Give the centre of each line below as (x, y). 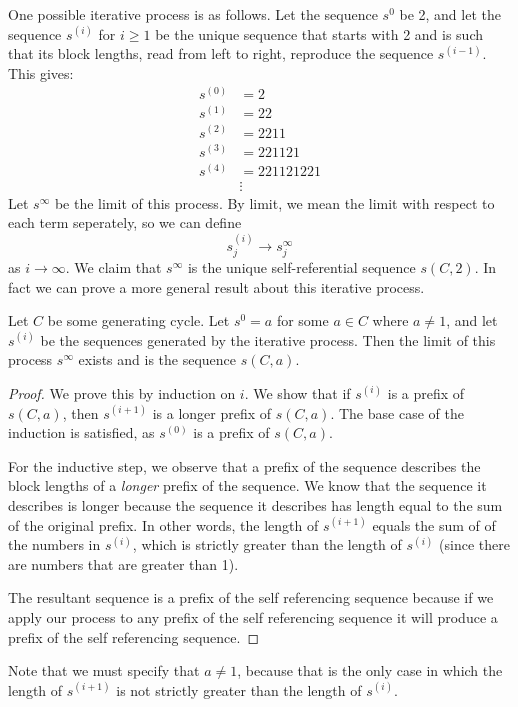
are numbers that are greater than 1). (123, 563)
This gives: (41, 72)
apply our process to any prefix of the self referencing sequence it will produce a (253, 616)
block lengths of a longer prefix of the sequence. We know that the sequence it (247, 485)
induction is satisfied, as (81, 432)
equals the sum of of (434, 524)
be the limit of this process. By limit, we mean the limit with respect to (274, 202)
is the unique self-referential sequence (301, 267)
